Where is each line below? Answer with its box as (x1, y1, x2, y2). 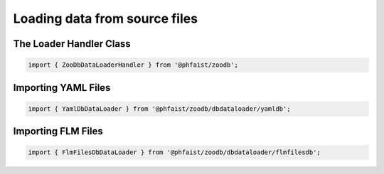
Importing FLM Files (13, 125, 103, 138)
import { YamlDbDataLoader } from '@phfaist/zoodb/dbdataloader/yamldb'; (28, 104, 291, 113)
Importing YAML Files (13, 82, 111, 94)
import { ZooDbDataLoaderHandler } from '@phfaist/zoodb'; (28, 61, 238, 69)
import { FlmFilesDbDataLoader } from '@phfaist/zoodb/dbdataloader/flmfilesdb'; (28, 148, 321, 156)
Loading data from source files (13, 11, 198, 26)
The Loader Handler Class (13, 38, 131, 50)
